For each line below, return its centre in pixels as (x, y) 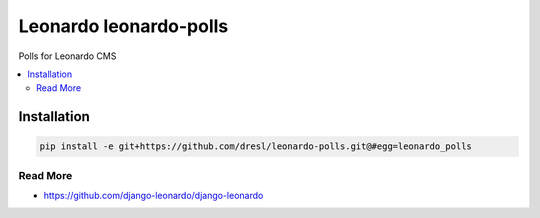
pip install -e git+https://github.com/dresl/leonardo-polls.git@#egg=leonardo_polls (255, 146)
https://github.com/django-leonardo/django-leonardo (153, 196)
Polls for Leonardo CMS (67, 56)
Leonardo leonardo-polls (123, 26)
